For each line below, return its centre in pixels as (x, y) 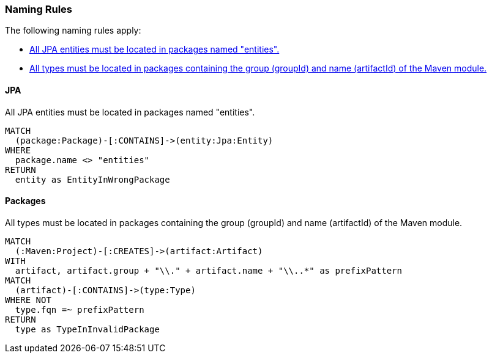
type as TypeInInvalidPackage (87, 329)
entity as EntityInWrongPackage (92, 179)
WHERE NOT (28, 300)
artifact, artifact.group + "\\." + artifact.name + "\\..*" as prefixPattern (209, 270)
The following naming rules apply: (73, 31)
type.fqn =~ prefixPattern (80, 309)
